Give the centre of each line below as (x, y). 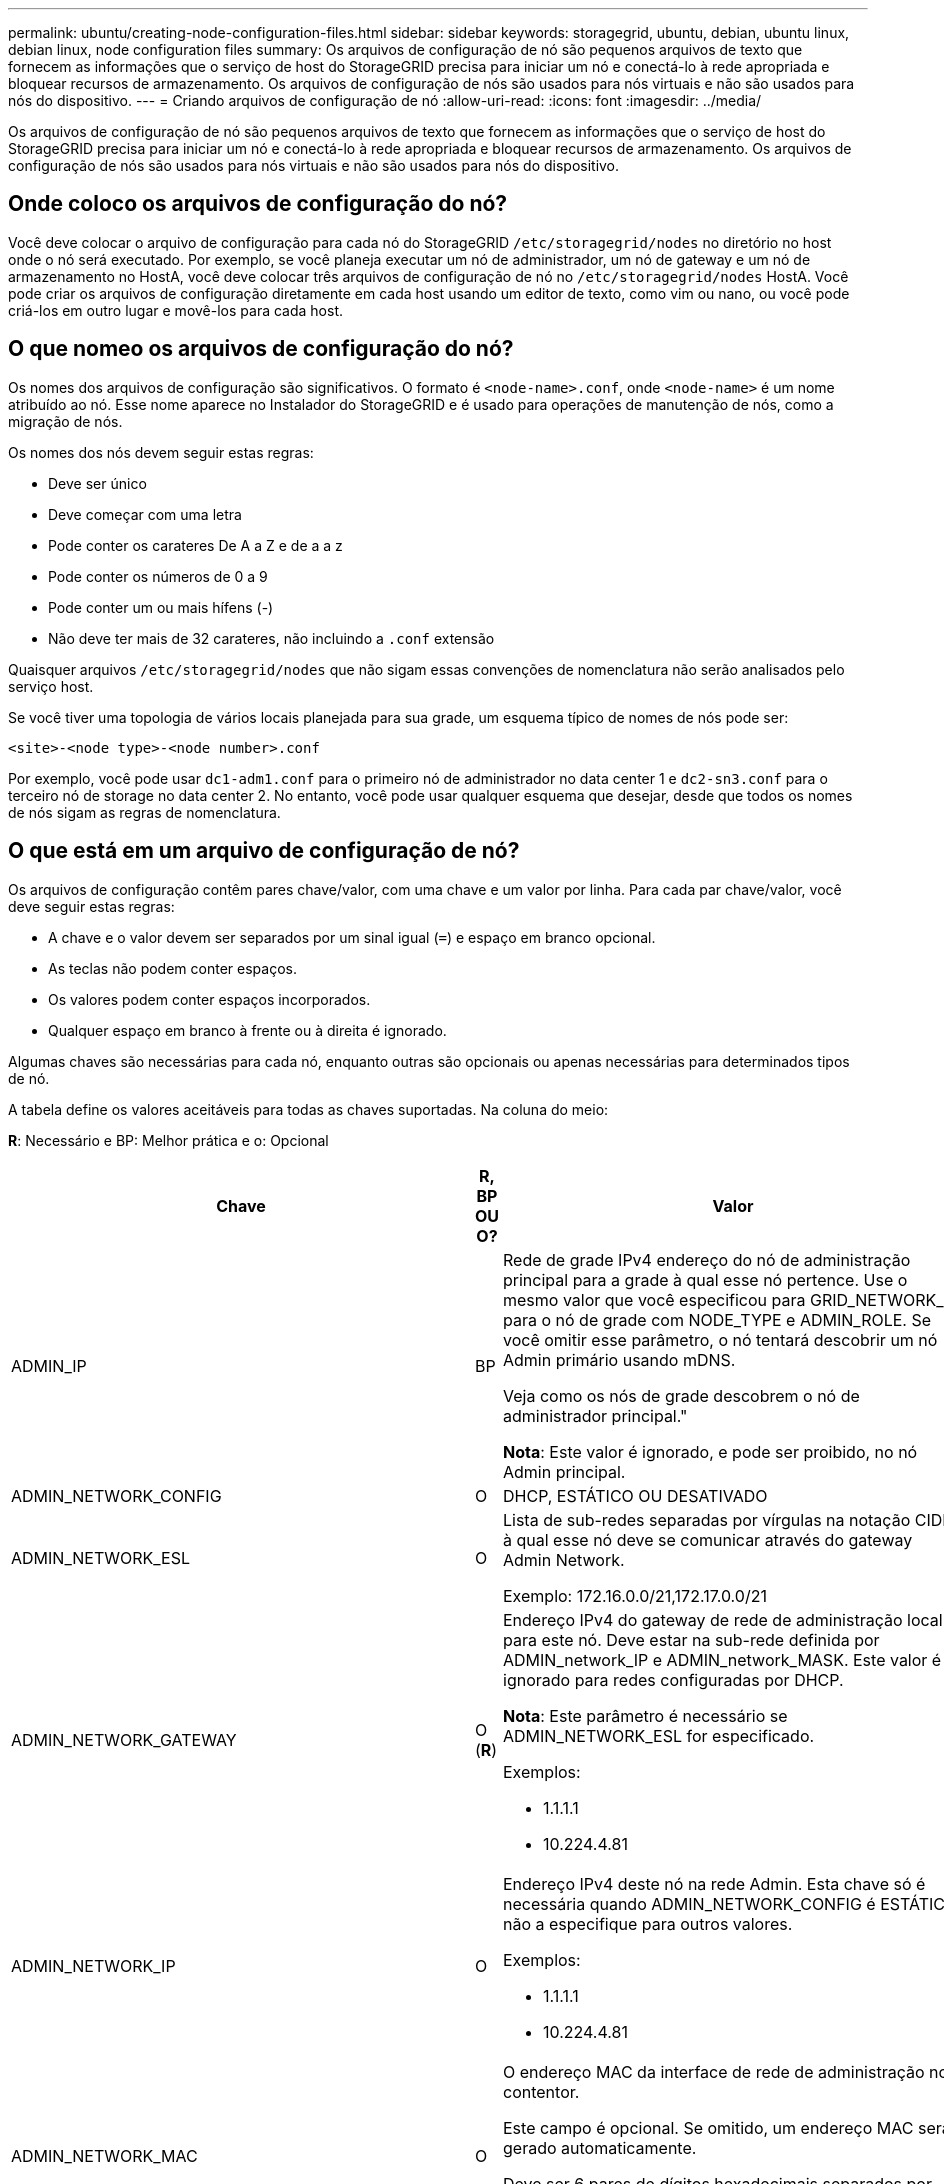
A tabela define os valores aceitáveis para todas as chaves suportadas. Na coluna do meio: (308, 1109)
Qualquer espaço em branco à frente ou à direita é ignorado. (247, 1030)
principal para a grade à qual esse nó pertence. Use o (705, 1279)
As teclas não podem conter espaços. (172, 968)
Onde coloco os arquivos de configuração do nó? (258, 204)
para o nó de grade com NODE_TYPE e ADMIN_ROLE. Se (717, 1319)
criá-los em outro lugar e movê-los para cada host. (175, 310)
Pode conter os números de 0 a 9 (158, 576)
